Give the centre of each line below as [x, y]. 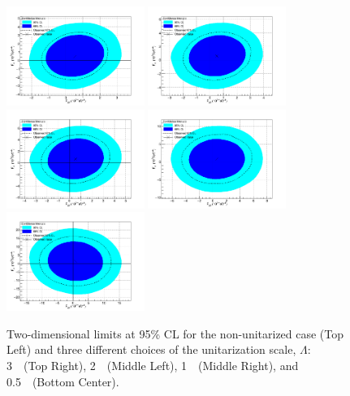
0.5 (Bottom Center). [63, 381]
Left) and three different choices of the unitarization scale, [151, 349]
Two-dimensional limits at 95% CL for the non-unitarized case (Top [175, 333]
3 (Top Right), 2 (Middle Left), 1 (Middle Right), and [153, 365]
